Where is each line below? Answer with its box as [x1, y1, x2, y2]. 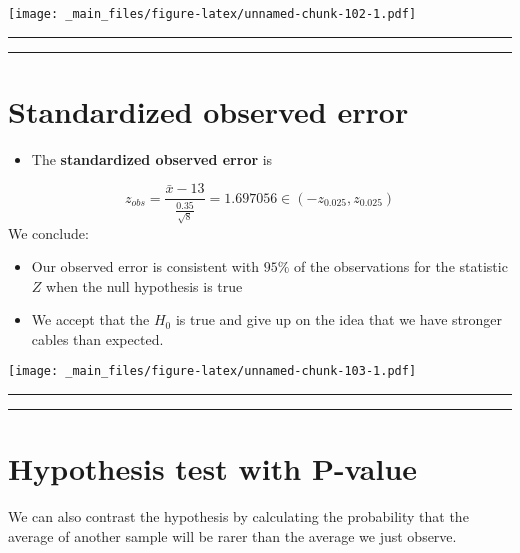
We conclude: [8, 222, 89, 243]
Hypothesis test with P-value [8, 448, 418, 489]
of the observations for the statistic [294, 256, 508, 277]
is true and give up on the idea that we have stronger [175, 309, 503, 330]
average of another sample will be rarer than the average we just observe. [8, 525, 457, 546]
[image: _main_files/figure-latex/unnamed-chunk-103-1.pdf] [8, 364, 417, 379]
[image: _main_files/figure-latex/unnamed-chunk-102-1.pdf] [8, 7, 417, 21]
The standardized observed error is [31, 148, 273, 169]
